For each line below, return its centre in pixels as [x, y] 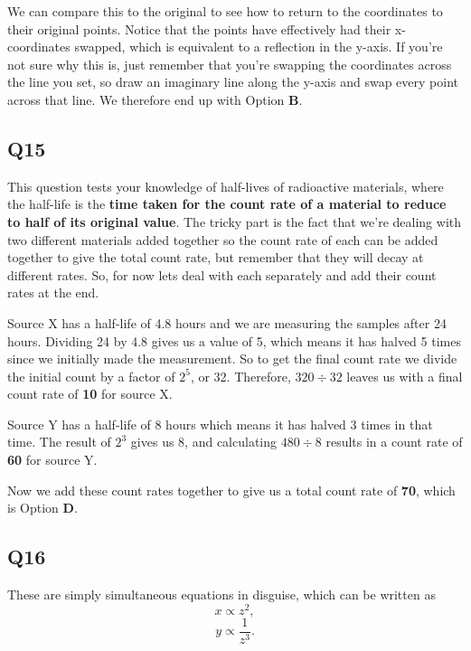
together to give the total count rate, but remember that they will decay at [216, 257]
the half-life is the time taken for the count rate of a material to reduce [227, 204]
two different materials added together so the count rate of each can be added [223, 239]
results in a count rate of [394, 442]
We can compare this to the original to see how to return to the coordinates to [225, 11]
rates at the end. [53, 292]
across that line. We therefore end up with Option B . [155, 99]
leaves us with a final [405, 376]
